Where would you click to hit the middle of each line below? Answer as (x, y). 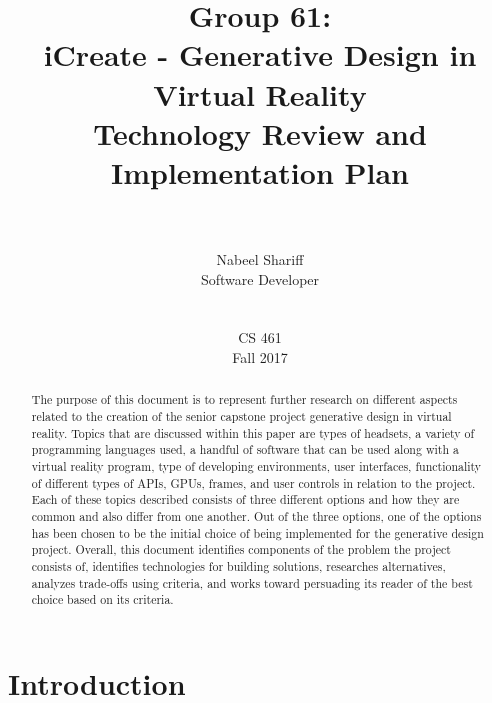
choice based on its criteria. (102, 599)
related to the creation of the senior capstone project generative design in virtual (241, 416)
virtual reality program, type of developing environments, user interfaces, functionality (256, 465)
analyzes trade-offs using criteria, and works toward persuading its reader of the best (252, 582)
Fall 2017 (260, 356)
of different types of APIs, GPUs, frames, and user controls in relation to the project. (253, 482)
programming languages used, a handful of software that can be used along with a (245, 449)
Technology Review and (260, 132)
